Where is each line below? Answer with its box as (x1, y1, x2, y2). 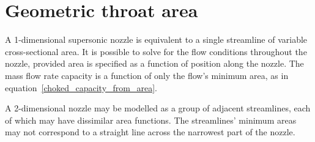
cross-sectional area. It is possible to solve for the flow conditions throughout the (5, 45, 307, 58)
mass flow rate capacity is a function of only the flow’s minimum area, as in (5, 69, 289, 81)
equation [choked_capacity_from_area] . (5, 81, 158, 94)
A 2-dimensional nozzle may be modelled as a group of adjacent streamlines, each (5, 102, 311, 114)
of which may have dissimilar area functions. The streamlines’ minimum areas (5, 113, 297, 126)
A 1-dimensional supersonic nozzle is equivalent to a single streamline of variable (5, 33, 308, 46)
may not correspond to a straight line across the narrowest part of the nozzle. (5, 125, 295, 138)
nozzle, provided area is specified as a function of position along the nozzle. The (5, 57, 304, 70)
